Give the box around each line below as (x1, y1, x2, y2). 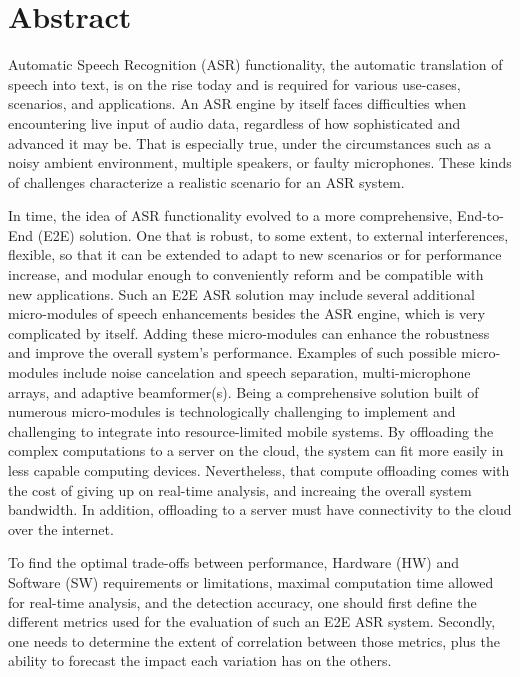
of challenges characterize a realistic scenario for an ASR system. (8, 171, 405, 192)
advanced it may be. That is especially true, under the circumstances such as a (8, 132, 492, 153)
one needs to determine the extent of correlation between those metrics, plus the (8, 630, 500, 651)
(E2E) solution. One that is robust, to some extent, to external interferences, (37, 224, 509, 245)
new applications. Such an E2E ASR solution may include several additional (8, 283, 475, 304)
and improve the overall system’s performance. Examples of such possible (8, 342, 457, 363)
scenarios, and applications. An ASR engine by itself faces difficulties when (8, 93, 467, 114)
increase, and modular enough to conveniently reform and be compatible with (8, 264, 484, 285)
